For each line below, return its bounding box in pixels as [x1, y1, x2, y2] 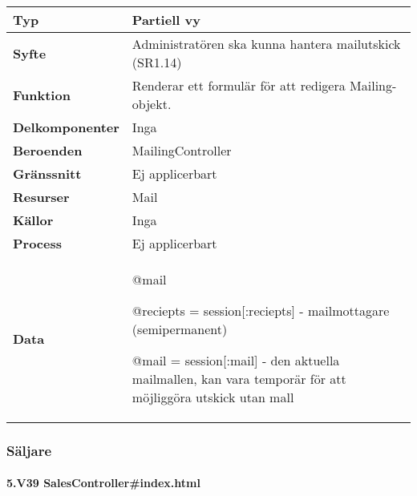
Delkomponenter [13, 118, 119, 136]
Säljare [6, 440, 52, 460]
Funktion [13, 85, 71, 104]
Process [13, 234, 63, 252]
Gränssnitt [13, 164, 82, 183]
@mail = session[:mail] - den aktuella [132, 351, 340, 369]
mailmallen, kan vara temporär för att [132, 369, 346, 388]
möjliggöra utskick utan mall [132, 388, 294, 406]
